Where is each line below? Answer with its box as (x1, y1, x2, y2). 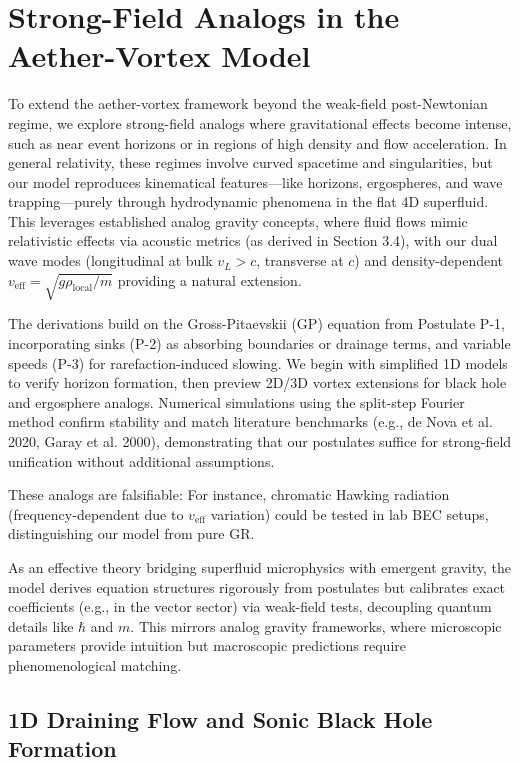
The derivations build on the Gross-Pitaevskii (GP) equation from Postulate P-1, (8, 313, 505, 334)
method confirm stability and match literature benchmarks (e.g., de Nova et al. (8, 411, 493, 432)
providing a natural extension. (117, 269, 302, 290)
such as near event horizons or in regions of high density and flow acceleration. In (8, 132, 507, 153)
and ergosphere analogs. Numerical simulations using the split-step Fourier (8, 391, 465, 412)
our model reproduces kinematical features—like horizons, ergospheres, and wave (8, 171, 503, 192)
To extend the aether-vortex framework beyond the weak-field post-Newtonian (8, 93, 488, 114)
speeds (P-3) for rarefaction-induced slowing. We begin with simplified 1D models (8, 352, 508, 373)
